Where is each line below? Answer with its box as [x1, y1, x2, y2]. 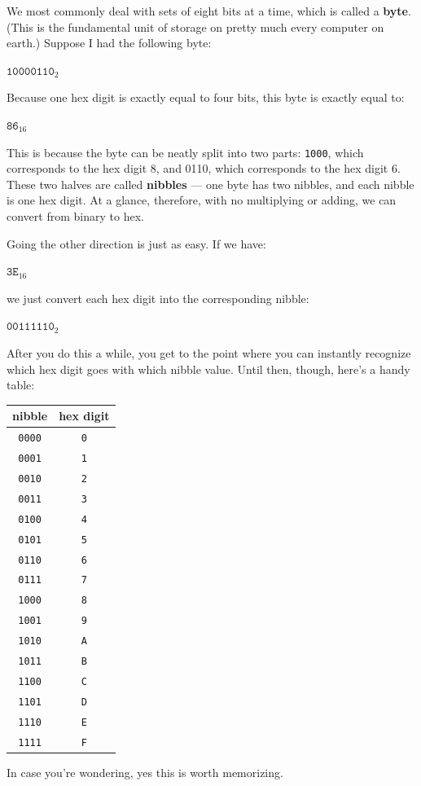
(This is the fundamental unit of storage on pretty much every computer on [7, 18, 384, 35]
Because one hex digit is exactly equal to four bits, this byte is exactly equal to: [7, 89, 405, 106]
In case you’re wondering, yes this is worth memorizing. [7, 763, 283, 780]
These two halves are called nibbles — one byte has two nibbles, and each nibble [7, 175, 414, 192]
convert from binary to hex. [7, 208, 144, 224]
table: [7, 376, 35, 393]
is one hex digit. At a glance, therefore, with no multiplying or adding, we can [7, 191, 397, 209]
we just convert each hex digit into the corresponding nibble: [7, 289, 309, 306]
